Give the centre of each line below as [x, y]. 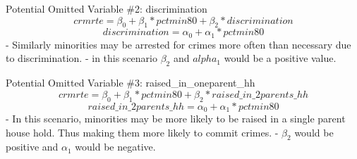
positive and [32, 147]
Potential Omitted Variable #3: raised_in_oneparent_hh [131, 83]
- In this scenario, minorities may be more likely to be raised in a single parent [176, 119]
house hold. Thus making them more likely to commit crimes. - [142, 132]
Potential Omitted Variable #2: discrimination [107, 8]
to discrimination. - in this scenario [81, 58]
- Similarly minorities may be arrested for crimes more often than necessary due [178, 44]
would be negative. [115, 147]
